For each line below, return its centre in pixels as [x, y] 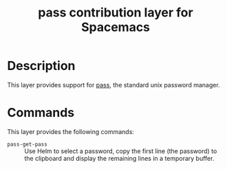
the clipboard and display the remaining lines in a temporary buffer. [119, 158]
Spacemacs [116, 27]
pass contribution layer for [116, 13]
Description [41, 66]
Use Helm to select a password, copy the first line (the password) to [121, 151]
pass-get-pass [28, 144]
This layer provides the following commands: [71, 131]
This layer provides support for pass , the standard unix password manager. [113, 84]
